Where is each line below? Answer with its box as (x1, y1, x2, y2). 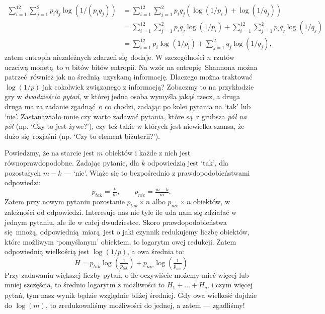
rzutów (213, 52, 235, 62)
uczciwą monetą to (5, 61, 63, 72)
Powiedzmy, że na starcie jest (5, 147, 95, 158)
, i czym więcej (207, 279, 253, 290)
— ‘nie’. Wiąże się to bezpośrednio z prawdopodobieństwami (64, 167, 250, 178)
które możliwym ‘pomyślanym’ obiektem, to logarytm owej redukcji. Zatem (5, 236, 236, 247)
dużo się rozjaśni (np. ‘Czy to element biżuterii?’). (5, 130, 160, 141)
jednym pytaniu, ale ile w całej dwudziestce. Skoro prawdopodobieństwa (5, 216, 227, 227)
